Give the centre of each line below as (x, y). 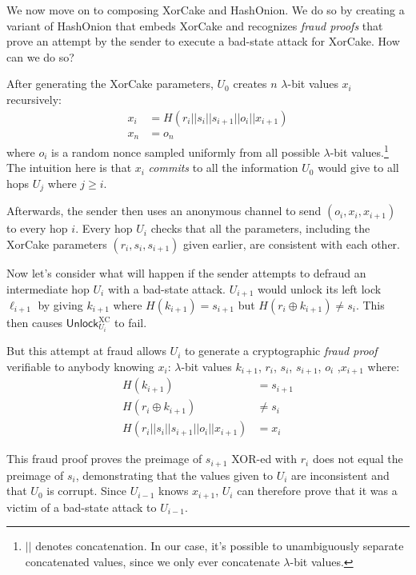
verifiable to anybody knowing (80, 366)
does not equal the (358, 459)
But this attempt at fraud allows (86, 351)
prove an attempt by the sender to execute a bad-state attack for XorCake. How (203, 41)
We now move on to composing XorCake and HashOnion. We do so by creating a (206, 10)
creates (250, 84)
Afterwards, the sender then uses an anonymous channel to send (164, 211)
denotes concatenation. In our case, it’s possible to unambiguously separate (220, 546)
